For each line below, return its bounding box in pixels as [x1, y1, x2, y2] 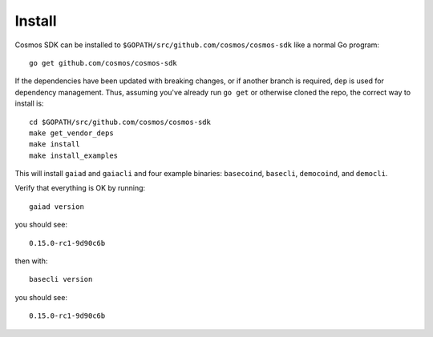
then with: [14, 256, 48, 266]
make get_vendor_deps [29, 128, 114, 138]
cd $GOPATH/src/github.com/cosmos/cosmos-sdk [29, 117, 212, 126]
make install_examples [29, 150, 119, 160]
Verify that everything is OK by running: [14, 183, 146, 193]
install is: [14, 98, 44, 108]
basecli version [29, 275, 93, 284]
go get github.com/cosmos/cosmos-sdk [29, 58, 178, 67]
